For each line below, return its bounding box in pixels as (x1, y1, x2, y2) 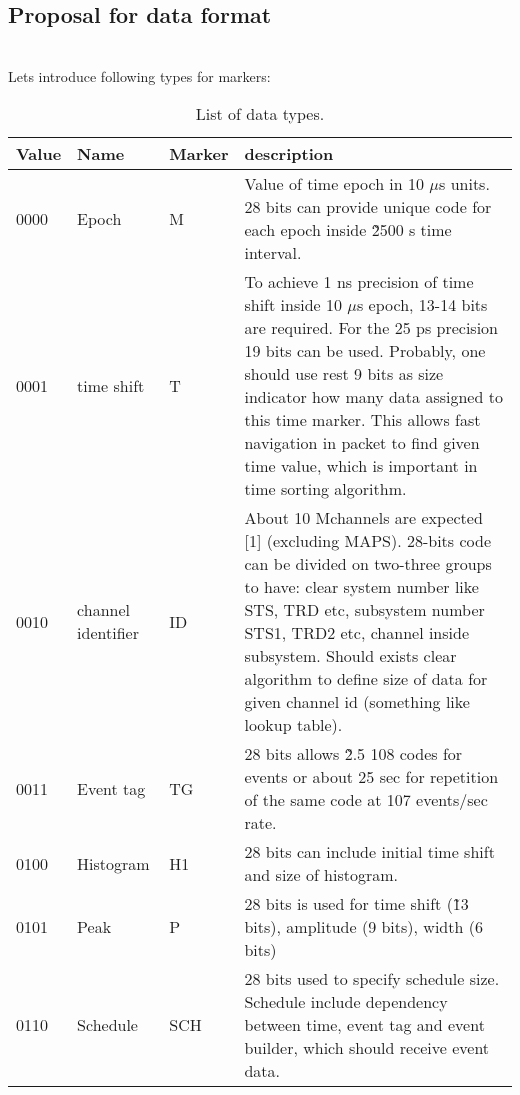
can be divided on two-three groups (244, 552, 492, 576)
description (244, 142, 334, 166)
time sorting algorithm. (244, 477, 407, 501)
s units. (439, 172, 490, 196)
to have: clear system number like (244, 575, 479, 599)
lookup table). (244, 713, 343, 737)
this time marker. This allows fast (244, 408, 481, 432)
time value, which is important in (244, 454, 478, 478)
